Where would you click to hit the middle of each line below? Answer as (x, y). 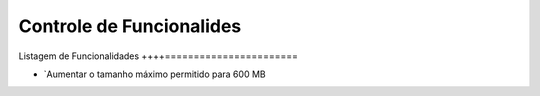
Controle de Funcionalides (130, 26)
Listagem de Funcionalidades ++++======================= (158, 56)
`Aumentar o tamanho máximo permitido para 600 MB (154, 74)
